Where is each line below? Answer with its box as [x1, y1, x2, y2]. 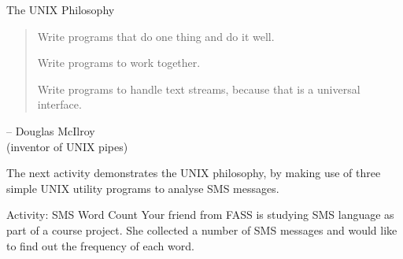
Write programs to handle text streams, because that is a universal [37, 80, 360, 97]
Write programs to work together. [37, 54, 201, 71]
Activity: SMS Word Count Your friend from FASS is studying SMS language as [6, 206, 394, 223]
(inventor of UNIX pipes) [6, 138, 128, 154]
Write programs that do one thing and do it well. [37, 28, 275, 44]
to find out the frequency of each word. [6, 237, 194, 253]
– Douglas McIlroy [6, 122, 95, 139]
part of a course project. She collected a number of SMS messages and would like [6, 221, 397, 238]
